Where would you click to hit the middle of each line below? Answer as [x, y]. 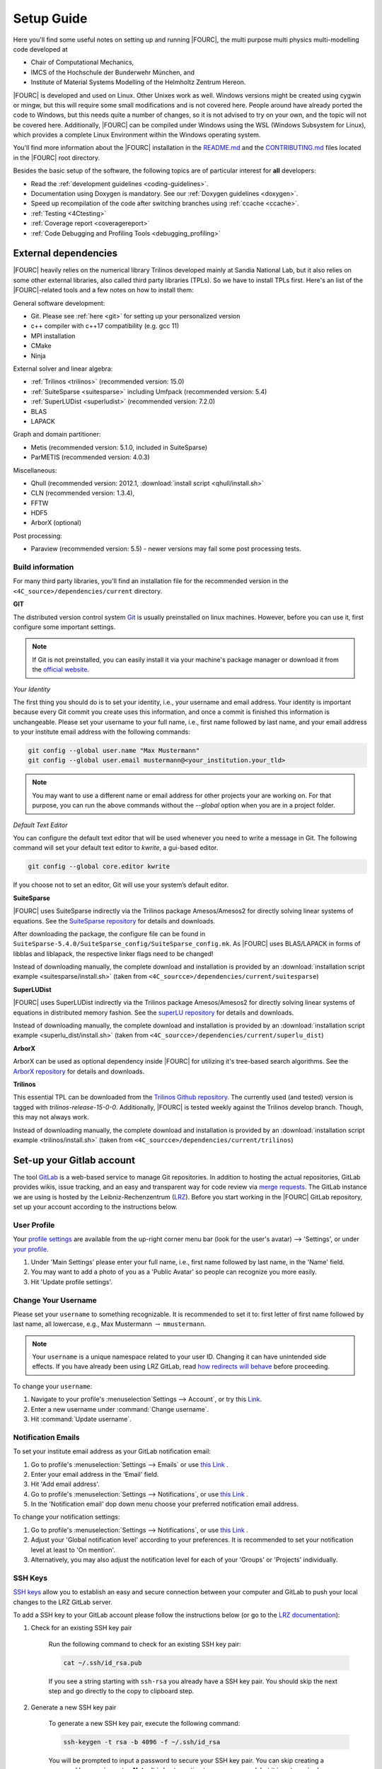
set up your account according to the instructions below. [95, 1207]
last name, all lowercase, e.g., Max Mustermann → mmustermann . [110, 1324]
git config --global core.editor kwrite [99, 866]
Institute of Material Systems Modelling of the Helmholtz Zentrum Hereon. [138, 82]
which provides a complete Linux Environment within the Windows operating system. [137, 135]
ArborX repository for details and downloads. [79, 1071]
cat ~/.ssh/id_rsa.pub [103, 1663]
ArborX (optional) [56, 523]
